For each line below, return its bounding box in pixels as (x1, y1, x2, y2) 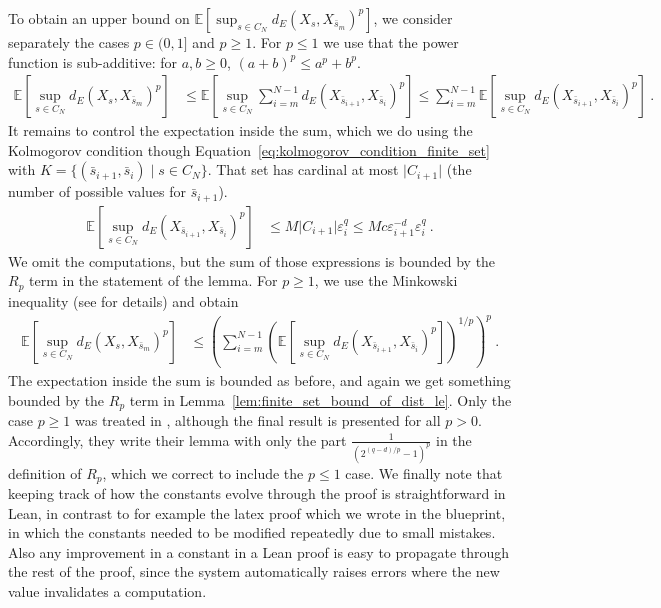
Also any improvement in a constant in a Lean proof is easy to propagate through (8, 541, 510, 562)
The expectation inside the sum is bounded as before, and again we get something (8, 370, 511, 391)
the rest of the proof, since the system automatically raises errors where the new (8, 561, 500, 582)
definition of (8, 462, 82, 483)
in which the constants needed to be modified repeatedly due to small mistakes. (8, 522, 496, 543)
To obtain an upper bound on (8, 8, 190, 28)
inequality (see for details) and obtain (8, 290, 239, 311)
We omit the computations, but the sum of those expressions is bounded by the (8, 250, 496, 271)
